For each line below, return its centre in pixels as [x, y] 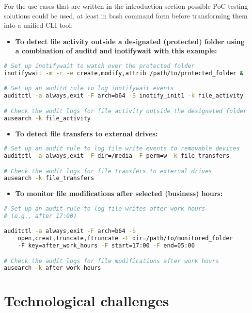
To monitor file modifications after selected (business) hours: [119, 193]
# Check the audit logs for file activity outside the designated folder [126, 111]
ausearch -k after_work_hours [53, 268]
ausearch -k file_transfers [49, 178]
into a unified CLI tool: [39, 25]
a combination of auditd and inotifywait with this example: [116, 51]
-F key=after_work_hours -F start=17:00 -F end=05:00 [106, 246]
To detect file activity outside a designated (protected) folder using [130, 41]
